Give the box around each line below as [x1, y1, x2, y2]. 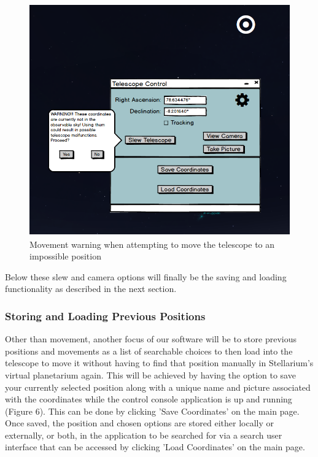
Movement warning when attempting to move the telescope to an [29, 237, 275, 250]
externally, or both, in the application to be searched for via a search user [5, 428, 282, 441]
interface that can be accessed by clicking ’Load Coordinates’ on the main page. [5, 440, 305, 453]
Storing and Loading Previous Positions [5, 308, 206, 323]
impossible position [29, 250, 101, 263]
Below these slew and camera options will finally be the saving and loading [5, 270, 287, 283]
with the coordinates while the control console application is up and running [5, 393, 292, 405]
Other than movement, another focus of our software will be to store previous [5, 332, 297, 345]
